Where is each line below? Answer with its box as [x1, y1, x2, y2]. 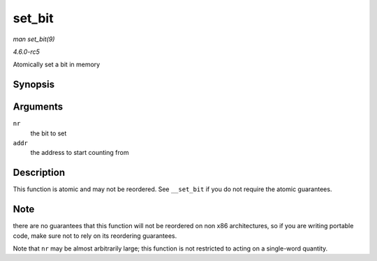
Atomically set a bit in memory [13, 60, 101, 69]
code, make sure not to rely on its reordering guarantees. [13, 231, 177, 240]
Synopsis [13, 79, 55, 91]
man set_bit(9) [13, 35, 55, 43]
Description [13, 167, 66, 179]
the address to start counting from [30, 149, 129, 157]
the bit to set [30, 129, 67, 137]
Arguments [13, 101, 64, 113]
